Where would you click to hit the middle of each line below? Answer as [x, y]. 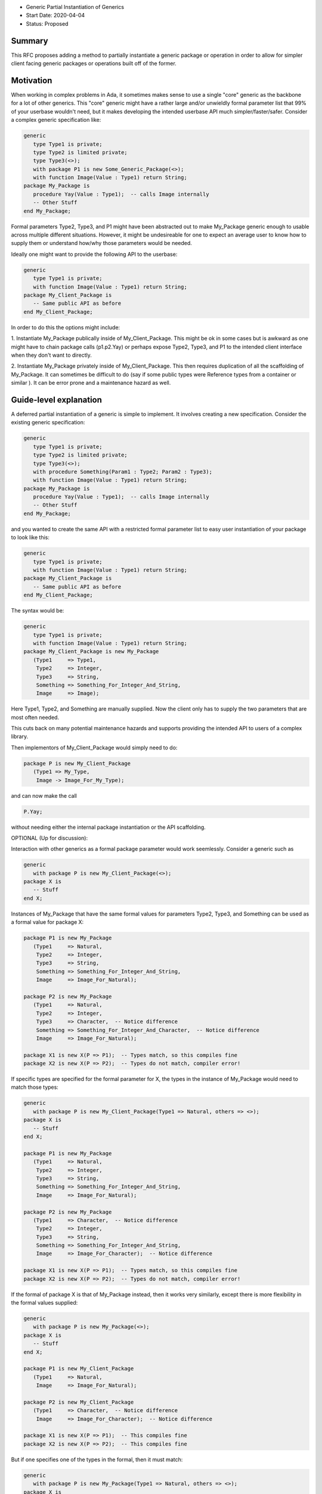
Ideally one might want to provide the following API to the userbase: [94, 254]
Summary [30, 41]
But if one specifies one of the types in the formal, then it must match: [97, 1459]
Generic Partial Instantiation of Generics [75, 7]
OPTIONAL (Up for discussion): [49, 838]
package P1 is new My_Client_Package [79, 1369]
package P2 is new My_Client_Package [79, 1402]
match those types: [35, 1087]
